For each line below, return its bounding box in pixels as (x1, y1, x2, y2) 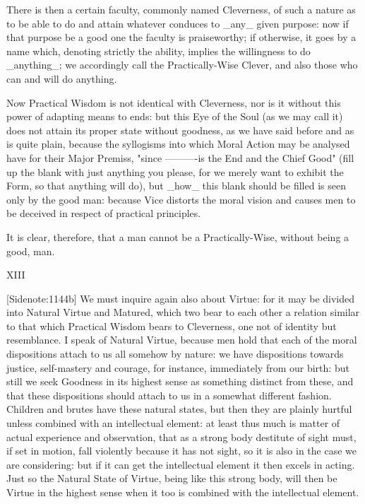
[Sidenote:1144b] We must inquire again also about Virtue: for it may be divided (6, 291, 355, 305)
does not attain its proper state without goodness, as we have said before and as (6, 122, 354, 137)
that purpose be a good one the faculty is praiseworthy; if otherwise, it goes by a (6, 30, 357, 45)
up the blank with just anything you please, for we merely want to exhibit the (6, 164, 344, 179)
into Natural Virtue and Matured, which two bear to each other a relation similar (6, 305, 360, 320)
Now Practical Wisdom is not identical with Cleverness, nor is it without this (6, 95, 341, 110)
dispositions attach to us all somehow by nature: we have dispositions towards (6, 346, 344, 361)
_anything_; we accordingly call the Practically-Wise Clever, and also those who (6, 57, 358, 72)
